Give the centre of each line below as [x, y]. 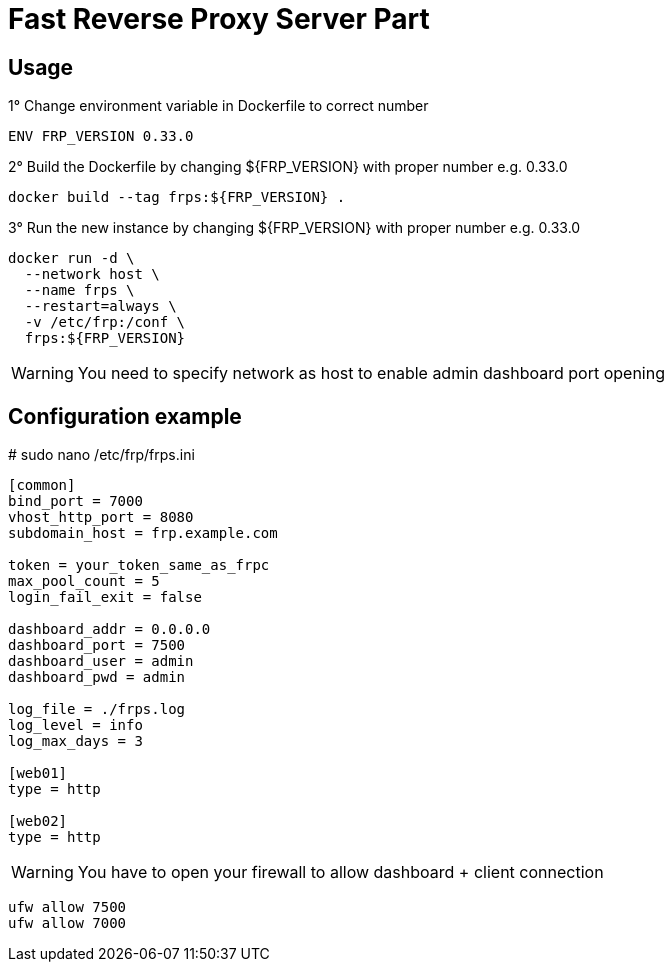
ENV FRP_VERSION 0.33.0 [101, 136]
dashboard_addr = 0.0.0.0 [109, 629]
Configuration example [125, 416]
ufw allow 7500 [67, 907]
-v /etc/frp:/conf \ [105, 322]
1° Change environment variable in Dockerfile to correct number [218, 106]
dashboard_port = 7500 [97, 645]
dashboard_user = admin [101, 661]
